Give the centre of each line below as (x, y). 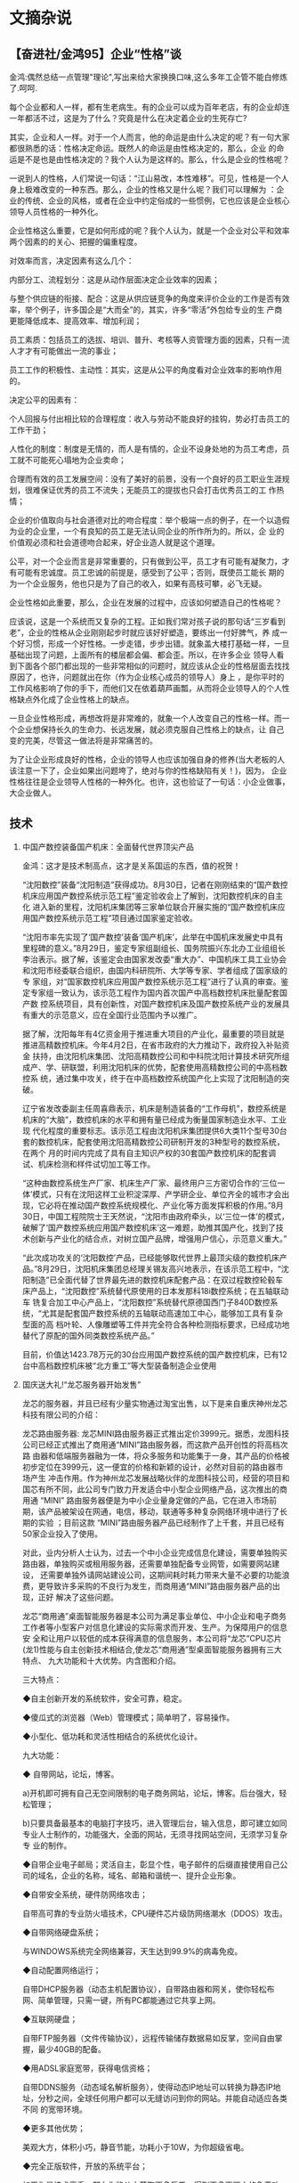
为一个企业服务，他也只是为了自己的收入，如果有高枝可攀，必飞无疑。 (138, 583)
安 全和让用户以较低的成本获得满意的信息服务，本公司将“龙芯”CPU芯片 (152, 1638)
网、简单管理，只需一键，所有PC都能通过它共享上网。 (121, 2000)
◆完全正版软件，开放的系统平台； (85, 2166)
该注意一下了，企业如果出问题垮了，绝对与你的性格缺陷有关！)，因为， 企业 (148, 770)
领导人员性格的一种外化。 (56, 212)
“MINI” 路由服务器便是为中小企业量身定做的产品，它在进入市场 (154, 1500)
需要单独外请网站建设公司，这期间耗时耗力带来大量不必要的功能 (165, 1575)
